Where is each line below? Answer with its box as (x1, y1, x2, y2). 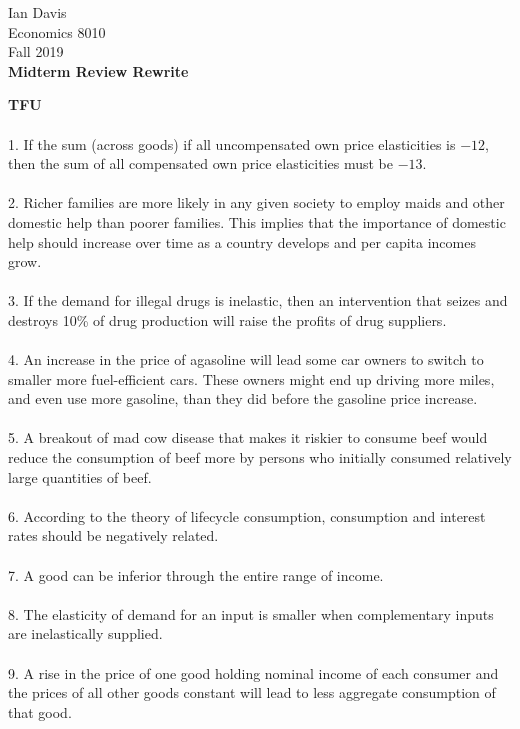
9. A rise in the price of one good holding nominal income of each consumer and (8, 662, 499, 683)
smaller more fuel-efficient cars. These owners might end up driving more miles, (8, 368, 495, 389)
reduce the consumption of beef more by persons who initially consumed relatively (8, 447, 512, 468)
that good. (8, 701, 72, 722)
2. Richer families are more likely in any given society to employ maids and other (8, 192, 505, 213)
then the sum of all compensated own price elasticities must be (8, 153, 393, 174)
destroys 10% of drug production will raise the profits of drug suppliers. (8, 309, 447, 330)
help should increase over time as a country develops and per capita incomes (8, 231, 476, 252)
